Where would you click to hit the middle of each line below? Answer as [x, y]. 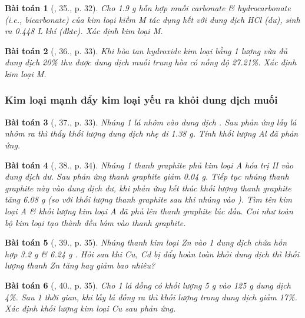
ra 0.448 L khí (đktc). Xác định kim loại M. [84, 31]
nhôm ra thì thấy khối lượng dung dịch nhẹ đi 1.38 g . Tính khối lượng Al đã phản [152, 133]
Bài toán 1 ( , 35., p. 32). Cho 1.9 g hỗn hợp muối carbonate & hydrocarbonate [148, 8]
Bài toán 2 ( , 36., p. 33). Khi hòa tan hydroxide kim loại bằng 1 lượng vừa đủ [146, 50]
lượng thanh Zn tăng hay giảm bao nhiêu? [80, 265]
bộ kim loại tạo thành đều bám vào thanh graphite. [95, 222]
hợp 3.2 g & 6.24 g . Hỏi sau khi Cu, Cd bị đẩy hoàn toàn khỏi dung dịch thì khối [152, 254]
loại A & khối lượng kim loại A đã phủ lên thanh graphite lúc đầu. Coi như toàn [149, 211]
